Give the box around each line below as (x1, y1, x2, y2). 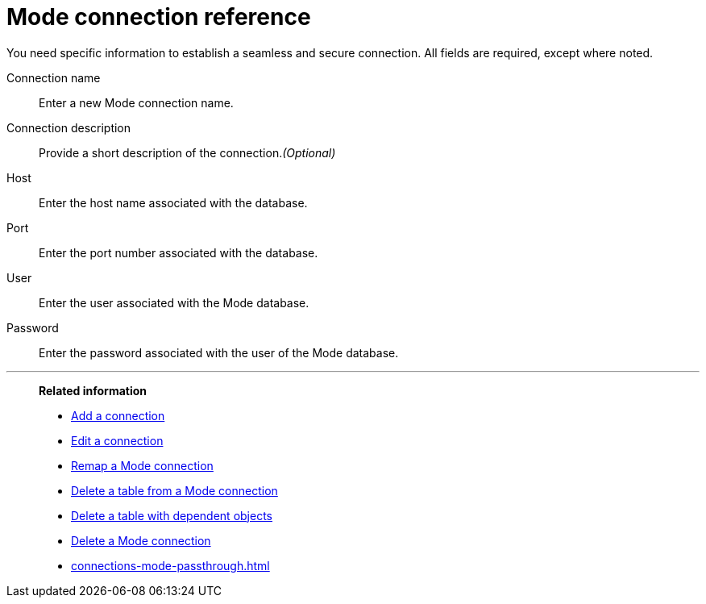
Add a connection (71, 408, 165, 423)
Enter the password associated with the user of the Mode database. (39, 345, 399, 360)
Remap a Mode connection (71, 458, 214, 473)
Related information (39, 383, 147, 398)
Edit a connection (71, 433, 164, 448)
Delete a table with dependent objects (71, 508, 272, 523)
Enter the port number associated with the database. (39, 245, 318, 260)
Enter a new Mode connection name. (39, 95, 234, 110)
